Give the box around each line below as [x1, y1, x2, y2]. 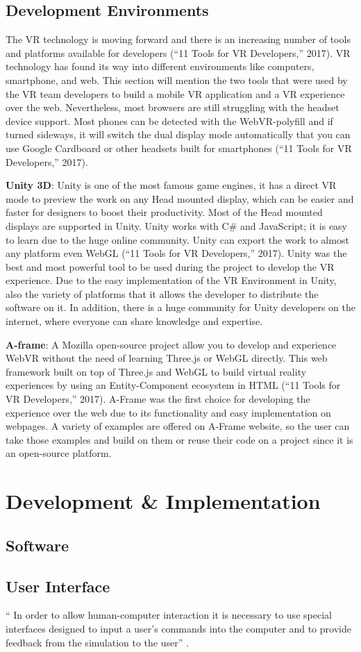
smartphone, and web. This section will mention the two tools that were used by [6, 72, 348, 87]
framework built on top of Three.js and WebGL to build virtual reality [6, 364, 307, 378]
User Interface [6, 575, 110, 596]
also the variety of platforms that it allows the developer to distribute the [6, 286, 319, 301]
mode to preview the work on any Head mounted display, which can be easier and [6, 191, 354, 206]
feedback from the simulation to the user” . [6, 635, 189, 649]
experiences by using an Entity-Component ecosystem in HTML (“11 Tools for [6, 378, 341, 392]
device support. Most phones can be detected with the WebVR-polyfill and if [6, 113, 333, 128]
